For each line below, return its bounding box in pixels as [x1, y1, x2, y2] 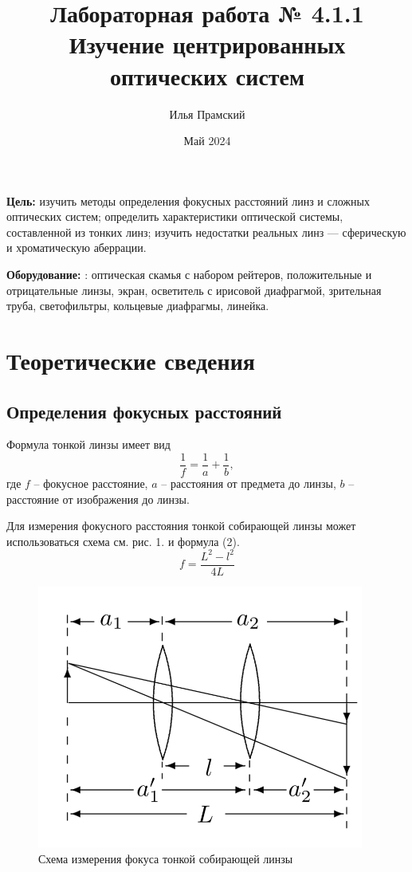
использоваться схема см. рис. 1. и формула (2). [6, 532, 240, 549]
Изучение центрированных [69, 28, 346, 61]
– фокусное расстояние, [33, 475, 148, 492]
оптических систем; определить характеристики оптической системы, [6, 208, 343, 225]
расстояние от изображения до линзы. [6, 490, 190, 507]
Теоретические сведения [6, 344, 255, 377]
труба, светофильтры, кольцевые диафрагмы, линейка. [6, 297, 269, 314]
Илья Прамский [169, 105, 245, 122]
